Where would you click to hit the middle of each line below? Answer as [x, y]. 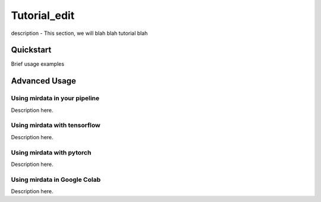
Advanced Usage [44, 81]
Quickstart [31, 50]
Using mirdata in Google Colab [56, 179]
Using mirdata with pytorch [51, 152]
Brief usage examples [38, 64]
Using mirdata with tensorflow [56, 126]
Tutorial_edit [43, 15]
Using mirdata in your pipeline [55, 98]
